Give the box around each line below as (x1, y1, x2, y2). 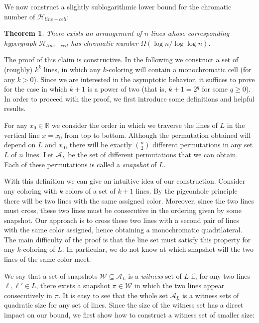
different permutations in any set (152, 139, 253, 150)
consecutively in (4, 290, 52, 300)
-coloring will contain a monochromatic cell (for (106, 64, 252, 74)
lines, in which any (43, 64, 101, 74)
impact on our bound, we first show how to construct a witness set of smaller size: (4, 310, 255, 320)
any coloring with (4, 185, 57, 196)
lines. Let (25, 149, 54, 160)
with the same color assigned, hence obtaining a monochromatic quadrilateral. (4, 224, 243, 235)
